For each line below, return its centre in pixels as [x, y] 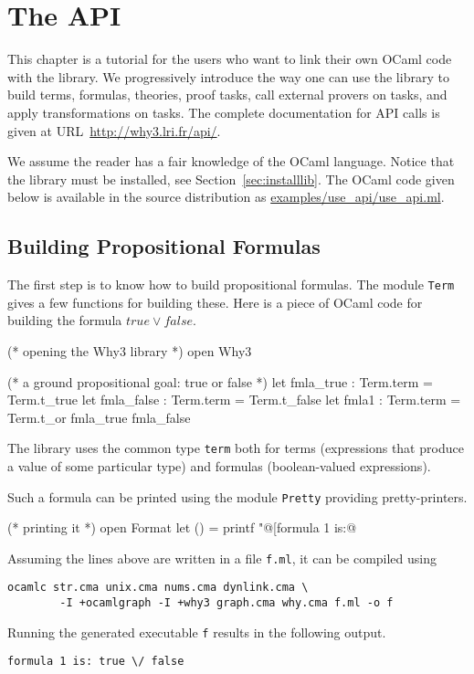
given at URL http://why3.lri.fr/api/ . [114, 130]
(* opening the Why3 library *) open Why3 [130, 350]
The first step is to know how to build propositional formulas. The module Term [231, 284]
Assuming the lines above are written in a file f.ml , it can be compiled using [222, 558]
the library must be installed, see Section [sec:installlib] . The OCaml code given [231, 179]
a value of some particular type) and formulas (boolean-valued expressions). [219, 465]
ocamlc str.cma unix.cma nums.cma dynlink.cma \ [158, 588]
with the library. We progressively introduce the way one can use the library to [228, 76]
